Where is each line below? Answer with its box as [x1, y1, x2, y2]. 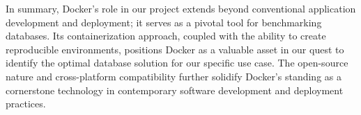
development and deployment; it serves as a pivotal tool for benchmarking [6, 15, 322, 29]
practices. [6, 96, 46, 111]
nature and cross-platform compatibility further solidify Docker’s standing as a [6, 69, 341, 83]
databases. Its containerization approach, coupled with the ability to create [6, 28, 326, 43]
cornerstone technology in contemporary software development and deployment [6, 82, 344, 97]
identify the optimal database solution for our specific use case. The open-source [6, 55, 348, 70]
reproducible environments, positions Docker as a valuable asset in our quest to [6, 42, 344, 56]
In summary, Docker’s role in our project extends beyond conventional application [6, 1, 356, 15]
